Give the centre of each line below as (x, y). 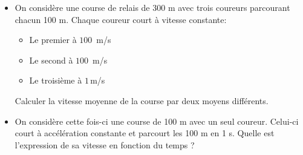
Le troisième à (56, 80)
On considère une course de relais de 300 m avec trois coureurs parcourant (152, 7)
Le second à (51, 60)
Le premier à (53, 40)
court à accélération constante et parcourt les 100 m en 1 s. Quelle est (145, 133)
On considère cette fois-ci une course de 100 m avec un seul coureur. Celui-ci (157, 121)
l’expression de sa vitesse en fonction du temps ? (105, 144)
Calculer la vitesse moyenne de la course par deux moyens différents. (142, 100)
